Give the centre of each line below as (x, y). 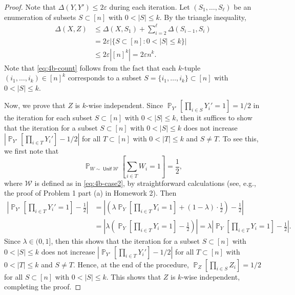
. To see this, (238, 138)
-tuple (191, 67)
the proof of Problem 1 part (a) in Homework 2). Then (90, 193)
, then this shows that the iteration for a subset (125, 241)
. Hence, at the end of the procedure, (131, 264)
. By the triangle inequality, (203, 17)
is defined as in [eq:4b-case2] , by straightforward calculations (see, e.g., (145, 183)
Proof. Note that (30, 7)
